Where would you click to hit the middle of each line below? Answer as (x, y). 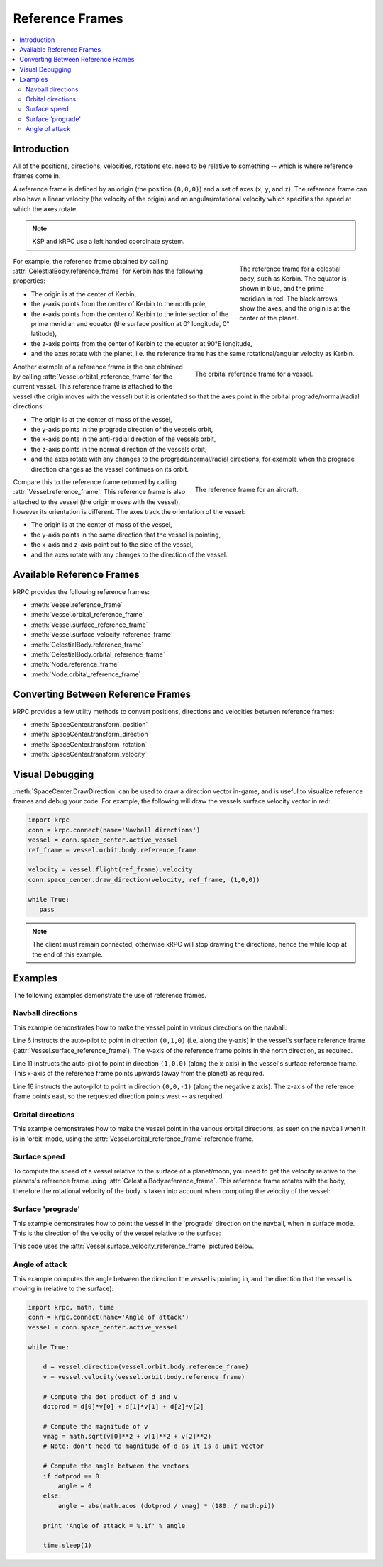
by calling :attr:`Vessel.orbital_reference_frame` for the (93, 377)
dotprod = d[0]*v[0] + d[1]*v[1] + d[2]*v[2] (123, 1406)
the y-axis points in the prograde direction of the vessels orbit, (122, 429)
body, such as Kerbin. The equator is (293, 278)
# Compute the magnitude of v (95, 1426)
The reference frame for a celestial (290, 269)
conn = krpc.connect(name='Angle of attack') (109, 1317)
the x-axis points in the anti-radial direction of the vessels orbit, (123, 439)
